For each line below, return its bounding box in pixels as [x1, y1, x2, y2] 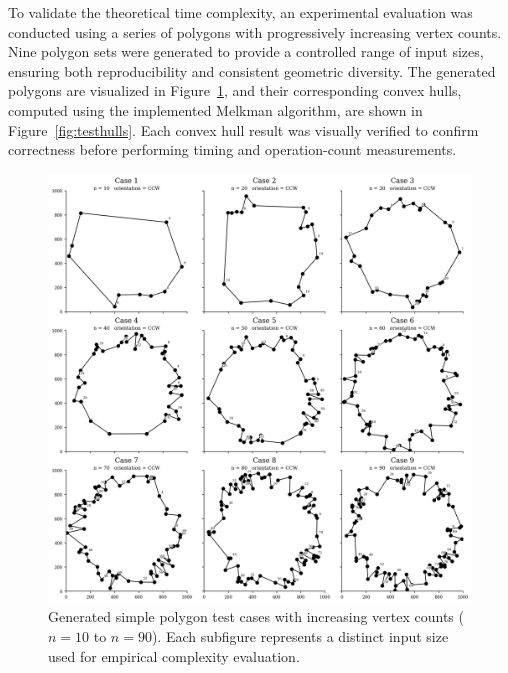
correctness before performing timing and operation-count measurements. [8, 139, 457, 160]
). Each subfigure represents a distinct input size [151, 625, 449, 646]
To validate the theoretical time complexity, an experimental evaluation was [8, 2, 473, 22]
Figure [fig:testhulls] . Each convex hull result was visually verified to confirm [8, 119, 479, 140]
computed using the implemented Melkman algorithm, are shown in [8, 99, 423, 120]
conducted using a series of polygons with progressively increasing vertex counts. [8, 21, 502, 42]
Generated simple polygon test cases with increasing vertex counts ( [48, 606, 464, 627]
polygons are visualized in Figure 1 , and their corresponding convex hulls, [8, 80, 462, 101]
